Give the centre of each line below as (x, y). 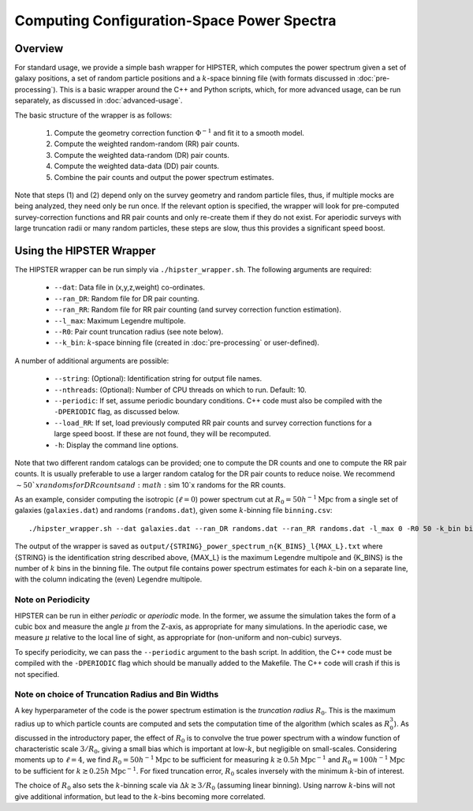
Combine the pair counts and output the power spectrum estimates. (164, 177)
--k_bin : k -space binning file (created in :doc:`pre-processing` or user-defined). (186, 342)
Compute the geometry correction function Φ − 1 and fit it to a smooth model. (179, 133)
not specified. (37, 674)
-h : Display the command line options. (116, 445)
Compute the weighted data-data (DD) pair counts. (137, 166)
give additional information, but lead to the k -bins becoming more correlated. (140, 796)
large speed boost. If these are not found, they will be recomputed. (162, 434)
